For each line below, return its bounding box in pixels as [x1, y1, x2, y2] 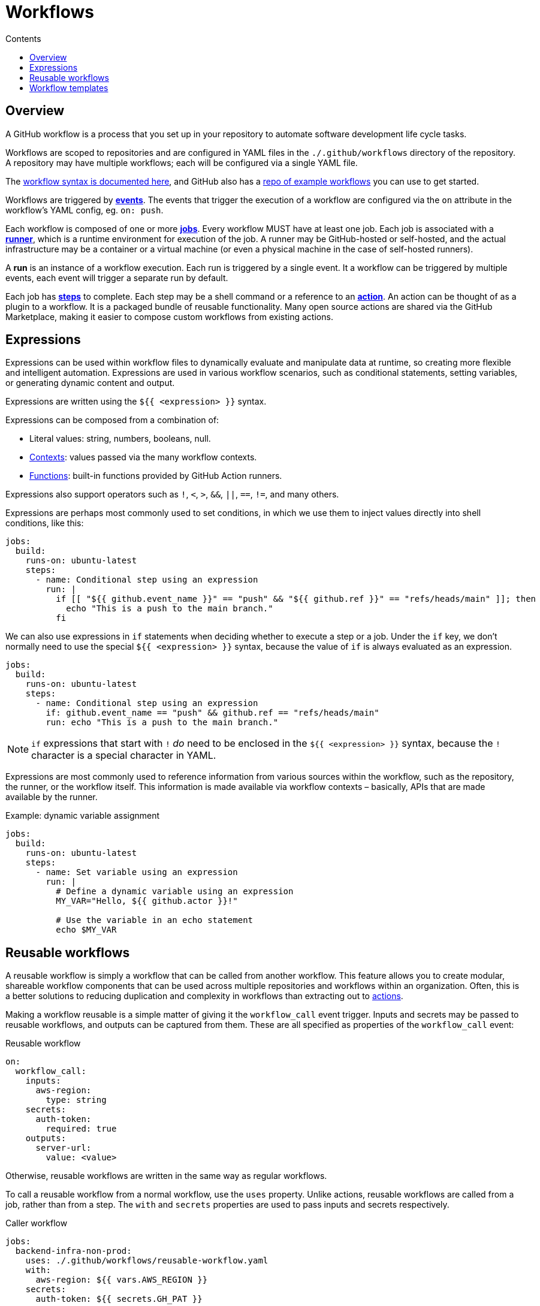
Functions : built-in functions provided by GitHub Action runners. [29, 470, 282, 481]
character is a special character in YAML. [31, 749, 216, 762]
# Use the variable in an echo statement [56, 915, 254, 925]
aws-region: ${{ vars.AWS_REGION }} [35, 1275, 208, 1285]
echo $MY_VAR [56, 925, 117, 935]
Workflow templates [29, 82, 108, 93]
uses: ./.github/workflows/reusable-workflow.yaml [25, 1256, 269, 1266]
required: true [46, 1124, 117, 1134]
